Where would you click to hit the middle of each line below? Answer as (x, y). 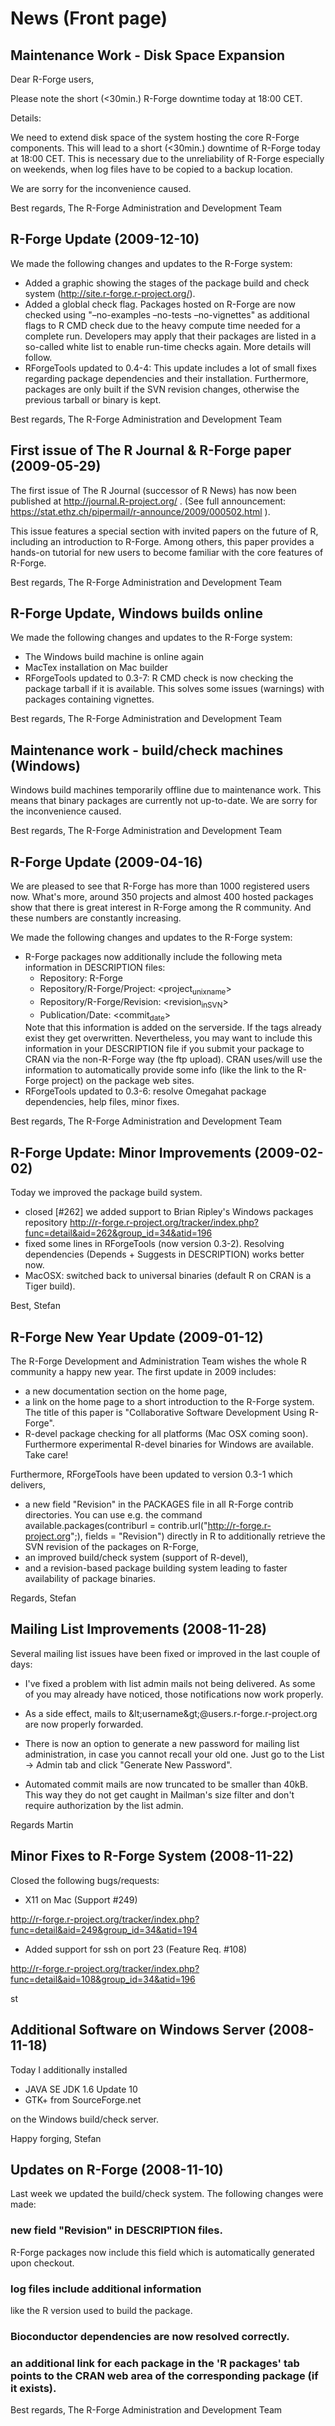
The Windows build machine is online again (114, 657)
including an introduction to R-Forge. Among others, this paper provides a (162, 541)
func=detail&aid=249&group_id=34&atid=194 (104, 1929)
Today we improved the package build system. (106, 1193)
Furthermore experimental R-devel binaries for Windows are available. (169, 1444)
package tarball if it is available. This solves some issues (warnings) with (174, 689)
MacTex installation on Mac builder (96, 668)
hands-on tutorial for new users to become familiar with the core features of (167, 552)
